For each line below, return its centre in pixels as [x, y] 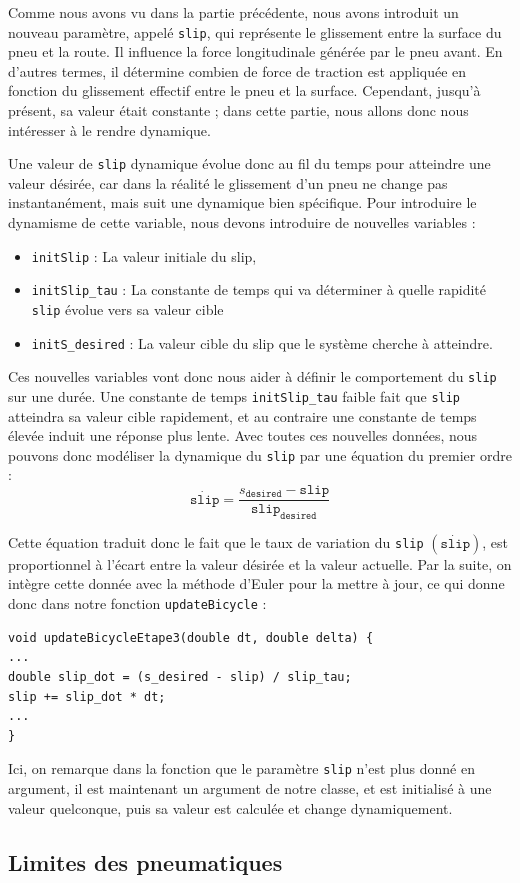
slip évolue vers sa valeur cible [127, 308]
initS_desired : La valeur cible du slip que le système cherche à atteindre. [262, 342]
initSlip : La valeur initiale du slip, [144, 255]
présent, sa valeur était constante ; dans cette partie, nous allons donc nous [238, 110]
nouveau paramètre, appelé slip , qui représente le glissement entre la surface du [255, 31]
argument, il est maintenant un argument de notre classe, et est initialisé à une [250, 787]
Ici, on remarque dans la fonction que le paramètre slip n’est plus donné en [241, 768]
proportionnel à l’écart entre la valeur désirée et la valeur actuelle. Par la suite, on [260, 563]
